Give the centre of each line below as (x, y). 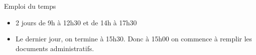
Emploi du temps (30, 6)
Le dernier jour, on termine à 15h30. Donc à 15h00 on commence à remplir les (134, 39)
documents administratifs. (55, 48)
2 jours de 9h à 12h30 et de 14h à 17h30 (76, 22)
